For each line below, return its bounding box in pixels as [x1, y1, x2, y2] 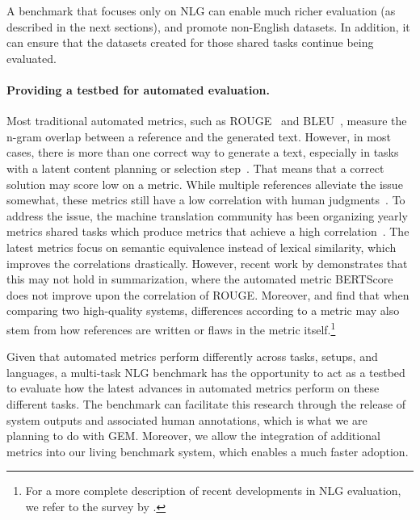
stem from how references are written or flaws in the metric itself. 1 [6, 318, 336, 338]
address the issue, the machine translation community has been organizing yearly [6, 207, 408, 224]
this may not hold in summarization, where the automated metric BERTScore [6, 270, 393, 287]
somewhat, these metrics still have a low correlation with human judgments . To [6, 191, 405, 208]
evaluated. [6, 49, 57, 66]
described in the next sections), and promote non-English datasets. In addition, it [6, 18, 410, 35]
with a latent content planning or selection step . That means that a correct [6, 159, 384, 176]
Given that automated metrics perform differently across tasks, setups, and [6, 348, 378, 365]
